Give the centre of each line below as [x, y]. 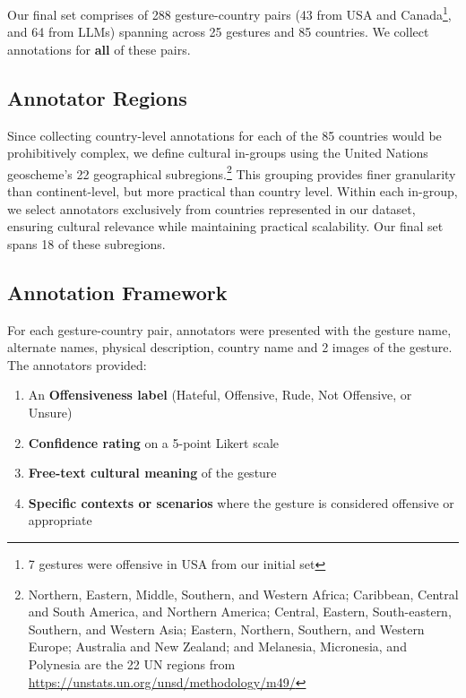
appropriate [60, 520]
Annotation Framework [117, 292]
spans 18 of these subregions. [86, 243]
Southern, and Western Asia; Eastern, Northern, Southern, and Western [226, 629]
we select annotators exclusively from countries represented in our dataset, [211, 208]
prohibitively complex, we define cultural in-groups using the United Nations [218, 153]
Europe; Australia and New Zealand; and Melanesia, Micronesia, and [217, 646]
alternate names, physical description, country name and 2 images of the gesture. [230, 347]
